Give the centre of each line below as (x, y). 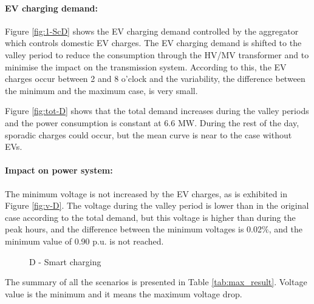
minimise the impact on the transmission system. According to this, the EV (146, 66)
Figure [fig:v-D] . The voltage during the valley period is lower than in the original (157, 205)
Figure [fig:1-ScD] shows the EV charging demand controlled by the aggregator (152, 31)
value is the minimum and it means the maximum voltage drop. (124, 293)
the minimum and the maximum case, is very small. (101, 90)
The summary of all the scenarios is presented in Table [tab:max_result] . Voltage (156, 282)
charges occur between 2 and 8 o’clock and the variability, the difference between (155, 79)
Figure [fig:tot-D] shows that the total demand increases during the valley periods (157, 111)
